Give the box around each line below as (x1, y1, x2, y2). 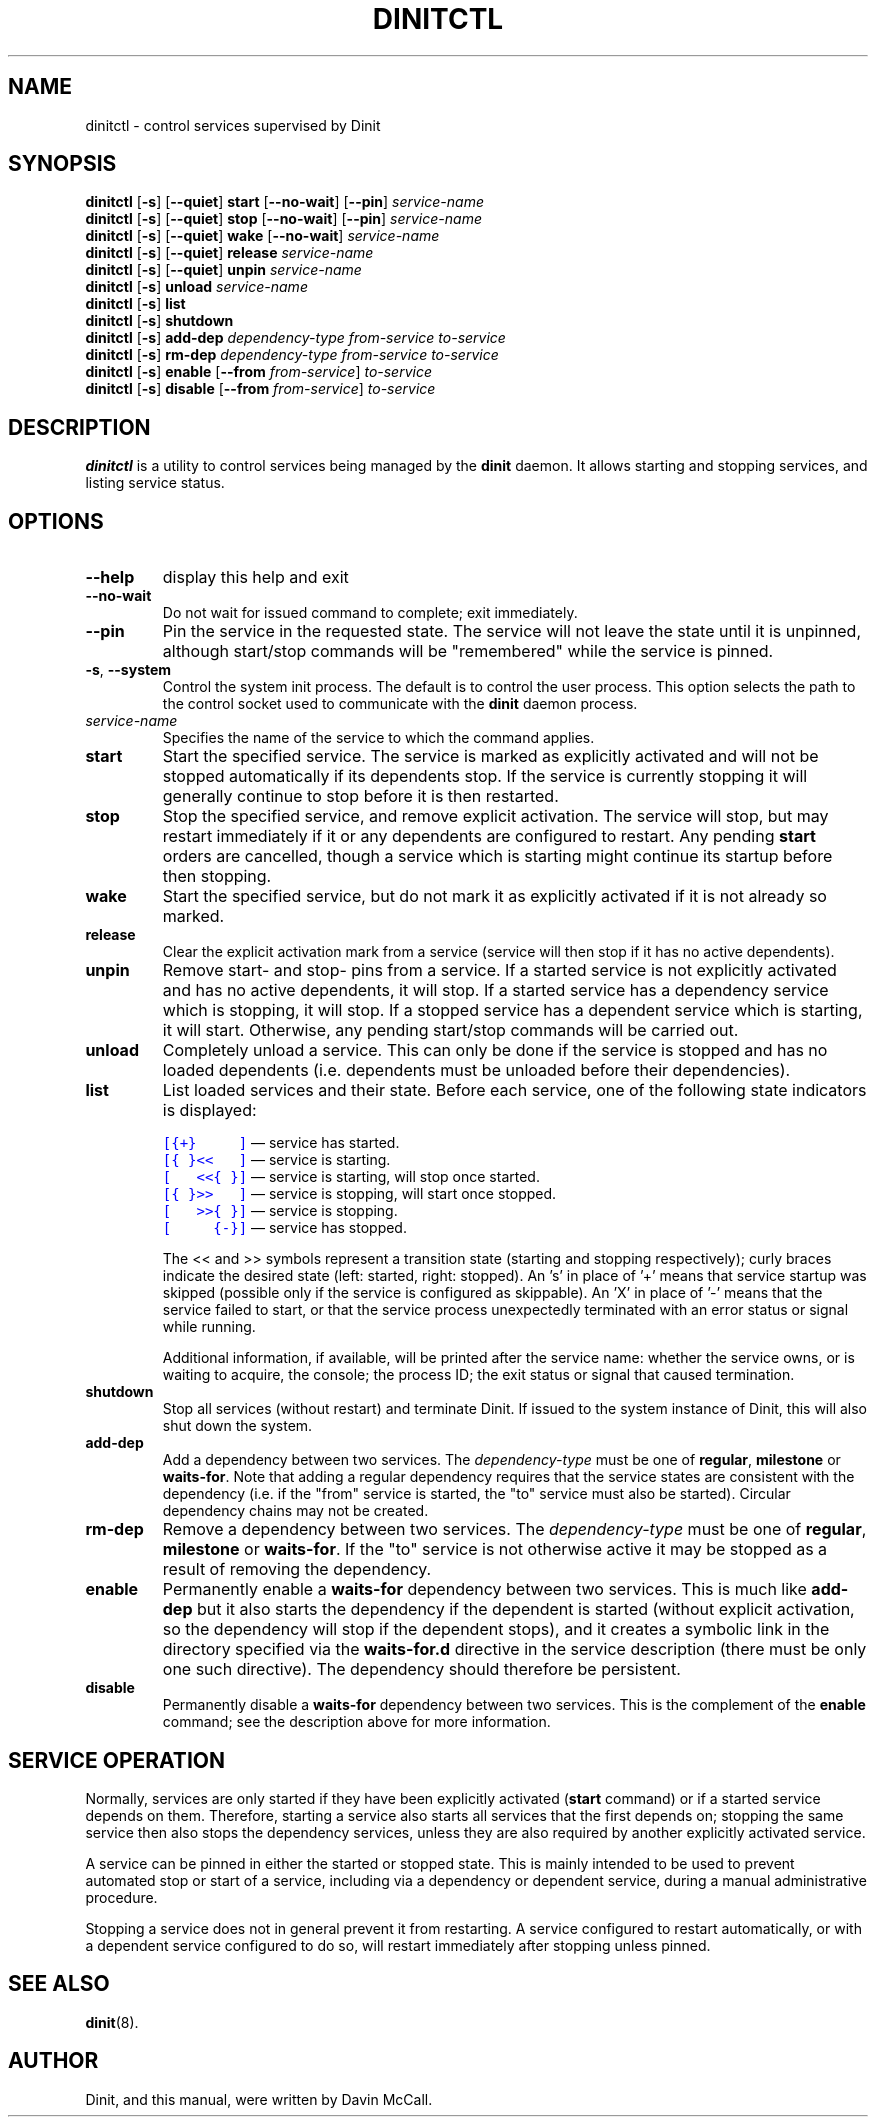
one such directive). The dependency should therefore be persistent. (162, 1659, 681, 1680)
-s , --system (85, 661, 172, 679)
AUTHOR (8, 2048, 99, 2074)
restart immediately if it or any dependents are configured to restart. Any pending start (162, 826, 816, 847)
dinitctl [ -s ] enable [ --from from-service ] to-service (85, 363, 433, 381)
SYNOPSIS (8, 151, 117, 177)
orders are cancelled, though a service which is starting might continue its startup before (162, 846, 833, 867)
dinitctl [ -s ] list (85, 295, 186, 313)
